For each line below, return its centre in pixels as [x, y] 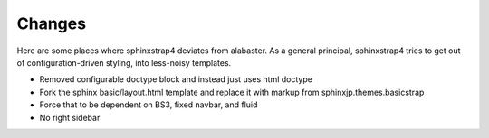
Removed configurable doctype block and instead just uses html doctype [176, 79]
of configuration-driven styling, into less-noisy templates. [124, 62]
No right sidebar [70, 117]
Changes [51, 23]
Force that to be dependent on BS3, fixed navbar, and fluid [149, 105]
